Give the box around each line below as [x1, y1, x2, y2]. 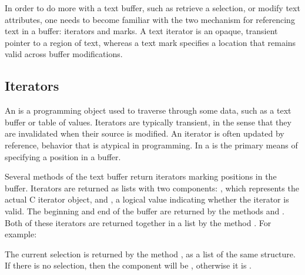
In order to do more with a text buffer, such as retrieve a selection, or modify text [5, 2, 300, 14]
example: [5, 228, 37, 240]
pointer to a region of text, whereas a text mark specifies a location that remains [5, 36, 296, 48]
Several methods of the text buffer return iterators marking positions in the [5, 170, 277, 183]
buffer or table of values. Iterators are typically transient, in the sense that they [5, 115, 291, 128]
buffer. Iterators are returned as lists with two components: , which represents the [5, 181, 299, 194]
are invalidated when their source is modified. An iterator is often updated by [5, 127, 284, 140]
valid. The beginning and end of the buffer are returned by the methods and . [5, 204, 284, 217]
